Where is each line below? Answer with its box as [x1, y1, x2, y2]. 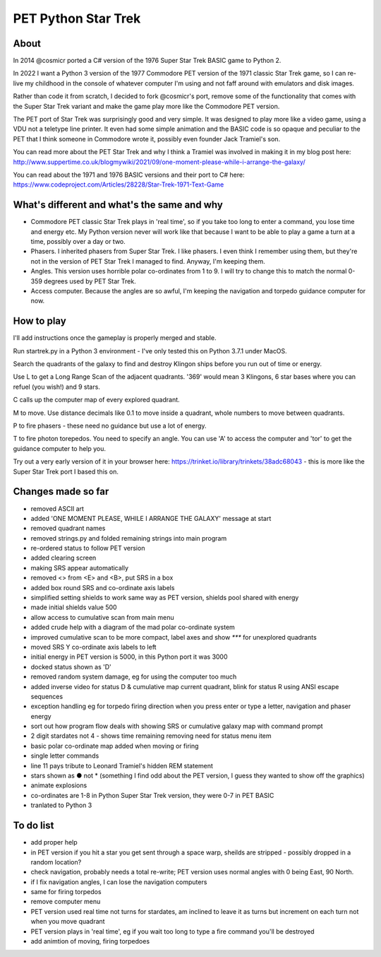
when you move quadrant [30, 917, 105, 926]
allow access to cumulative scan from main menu [30, 613, 174, 621]
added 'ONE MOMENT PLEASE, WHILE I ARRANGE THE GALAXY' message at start [30, 514, 272, 522]
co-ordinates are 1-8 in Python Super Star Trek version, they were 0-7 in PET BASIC [30, 791, 274, 799]
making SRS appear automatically [30, 563, 129, 572]
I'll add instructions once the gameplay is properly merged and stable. [13, 334, 217, 342]
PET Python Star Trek [13, 11, 141, 26]
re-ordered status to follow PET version [30, 544, 145, 553]
